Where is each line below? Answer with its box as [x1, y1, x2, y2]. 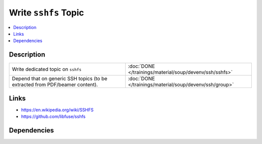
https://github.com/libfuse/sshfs [21, 114, 86, 119]
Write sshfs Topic [9, 7, 84, 18]
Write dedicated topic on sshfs [12, 66, 82, 72]
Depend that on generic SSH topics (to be [12, 75, 108, 82]
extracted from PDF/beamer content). [12, 81, 98, 88]
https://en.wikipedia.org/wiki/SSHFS [21, 107, 94, 113]
